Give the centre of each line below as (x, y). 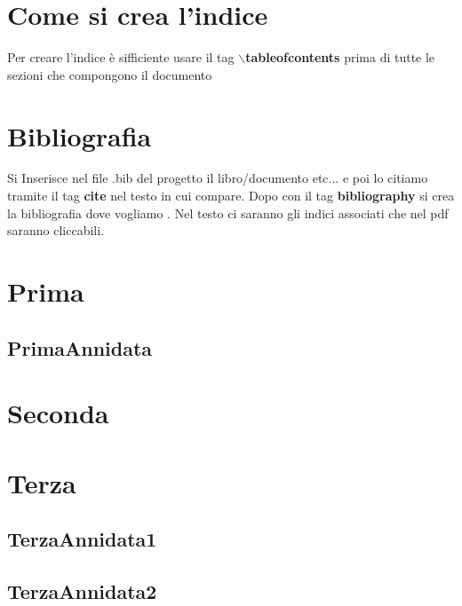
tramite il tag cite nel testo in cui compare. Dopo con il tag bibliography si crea (231, 196)
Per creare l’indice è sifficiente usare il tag (121, 57)
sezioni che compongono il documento (110, 74)
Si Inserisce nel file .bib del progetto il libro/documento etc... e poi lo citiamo (218, 178)
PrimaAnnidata (80, 347)
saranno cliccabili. (56, 230)
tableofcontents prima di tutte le (340, 57)
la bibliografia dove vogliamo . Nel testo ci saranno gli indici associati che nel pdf (228, 212)
